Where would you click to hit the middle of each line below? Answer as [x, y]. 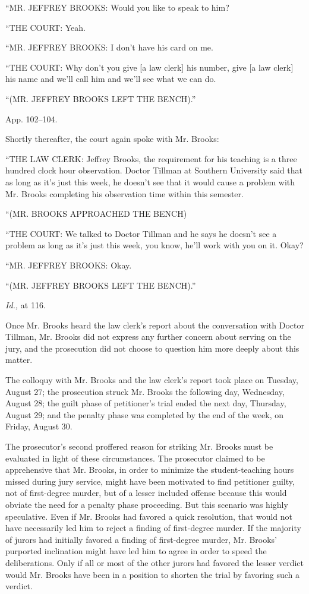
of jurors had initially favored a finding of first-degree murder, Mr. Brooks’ [141, 539]
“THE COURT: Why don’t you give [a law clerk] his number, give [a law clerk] [149, 67]
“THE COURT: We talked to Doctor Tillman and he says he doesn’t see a [141, 233]
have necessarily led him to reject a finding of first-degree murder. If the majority [153, 528]
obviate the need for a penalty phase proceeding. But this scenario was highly [147, 504]
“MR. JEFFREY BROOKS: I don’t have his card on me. [109, 47]
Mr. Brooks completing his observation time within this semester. [124, 193]
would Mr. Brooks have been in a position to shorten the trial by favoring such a [152, 574]
